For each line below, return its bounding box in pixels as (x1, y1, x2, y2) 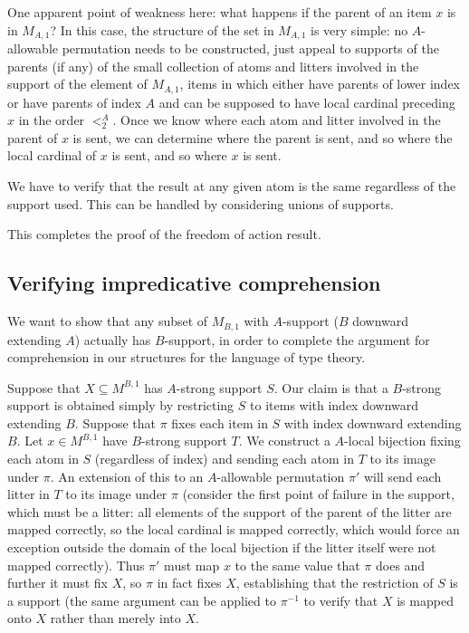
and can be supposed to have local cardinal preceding (158, 92, 455, 111)
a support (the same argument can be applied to (7, 590, 276, 609)
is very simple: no (311, 20, 408, 39)
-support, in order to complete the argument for (164, 330, 430, 349)
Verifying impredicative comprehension (7, 269, 381, 297)
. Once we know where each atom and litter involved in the (112, 110, 441, 129)
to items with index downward (250, 396, 419, 415)
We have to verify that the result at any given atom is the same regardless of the (7, 177, 456, 196)
